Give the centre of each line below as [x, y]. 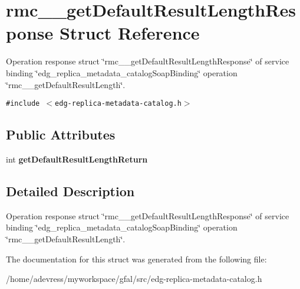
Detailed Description [70, 191]
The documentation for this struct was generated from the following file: [136, 259]
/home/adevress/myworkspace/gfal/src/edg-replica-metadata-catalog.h [134, 279]
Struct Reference [129, 33]
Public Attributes [61, 134]
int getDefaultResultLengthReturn [77, 159]
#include [23, 104]
